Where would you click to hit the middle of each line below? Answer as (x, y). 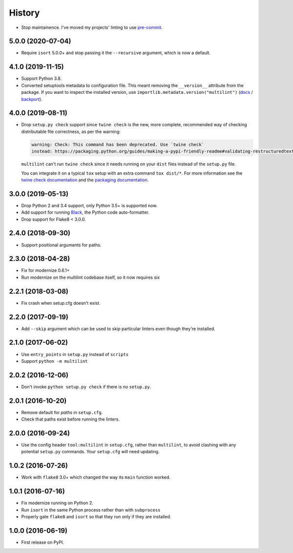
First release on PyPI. (43, 542)
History (24, 13)
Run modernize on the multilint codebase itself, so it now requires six (91, 277)
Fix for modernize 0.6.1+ (45, 270)
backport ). (32, 99)
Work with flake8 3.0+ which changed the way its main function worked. (96, 477)
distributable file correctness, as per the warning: (71, 132)
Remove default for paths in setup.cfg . (62, 412)
